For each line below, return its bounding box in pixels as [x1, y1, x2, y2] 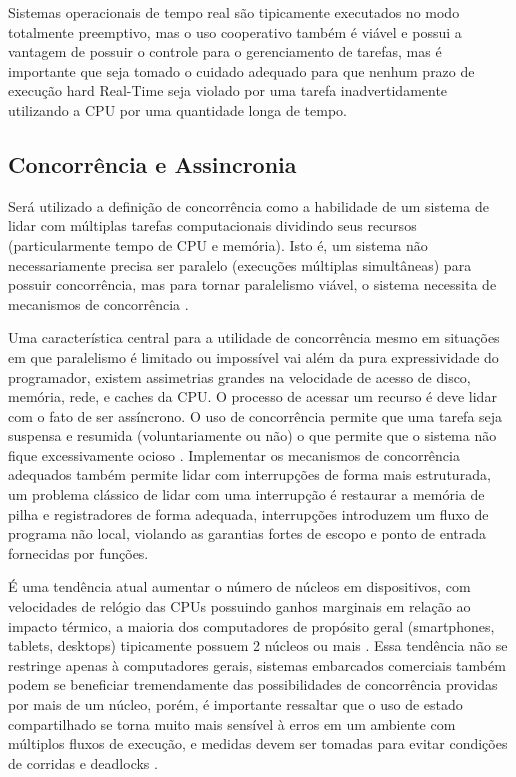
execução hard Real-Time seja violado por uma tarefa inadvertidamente [8, 80, 448, 101]
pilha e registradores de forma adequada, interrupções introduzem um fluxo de [8, 503, 489, 524]
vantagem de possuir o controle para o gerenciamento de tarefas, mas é [8, 41, 442, 62]
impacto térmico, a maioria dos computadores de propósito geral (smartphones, [8, 615, 495, 636]
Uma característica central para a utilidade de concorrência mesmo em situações [8, 327, 500, 348]
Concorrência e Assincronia [8, 148, 297, 179]
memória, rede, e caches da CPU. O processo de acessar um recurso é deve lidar [8, 386, 497, 407]
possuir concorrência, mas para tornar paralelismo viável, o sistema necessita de [8, 274, 497, 295]
